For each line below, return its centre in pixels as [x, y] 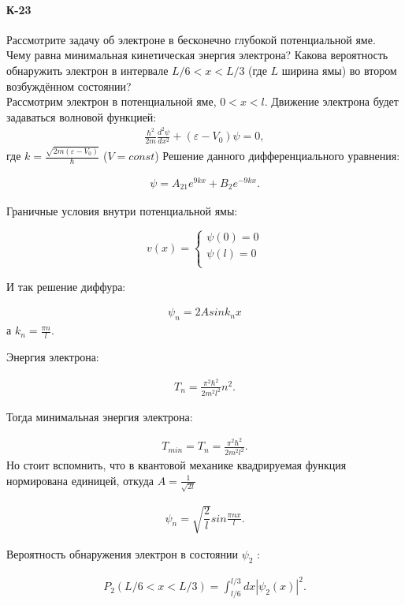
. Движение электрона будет [331, 101]
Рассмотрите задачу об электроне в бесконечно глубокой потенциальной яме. [191, 39]
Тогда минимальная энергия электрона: [100, 416]
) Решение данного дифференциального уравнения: [277, 156]
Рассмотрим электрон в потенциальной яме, [111, 101]
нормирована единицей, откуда [80, 480]
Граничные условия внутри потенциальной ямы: [122, 210]
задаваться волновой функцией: [82, 116]
